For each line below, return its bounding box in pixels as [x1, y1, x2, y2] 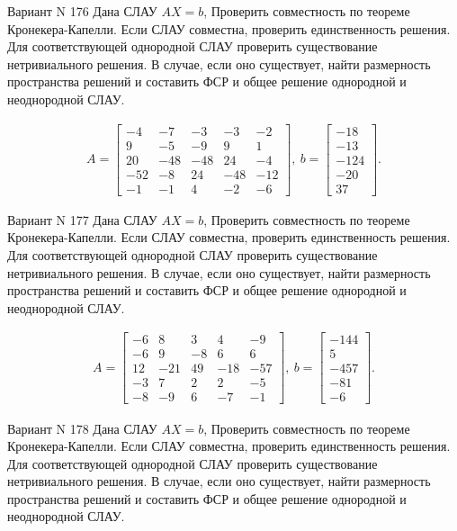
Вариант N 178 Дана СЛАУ [7, 418, 157, 437]
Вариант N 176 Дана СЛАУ [7, 2, 157, 20]
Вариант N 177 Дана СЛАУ [7, 210, 157, 229]
